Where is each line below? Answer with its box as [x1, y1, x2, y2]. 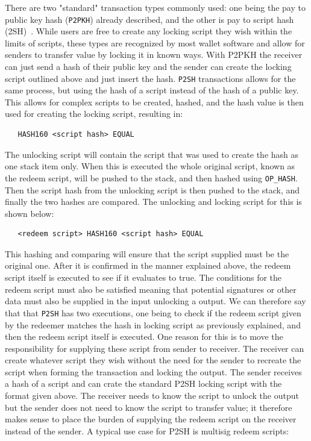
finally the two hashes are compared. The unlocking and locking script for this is [5, 195, 302, 208]
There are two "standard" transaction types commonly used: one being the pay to [5, 1, 306, 13]
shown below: [5, 207, 54, 219]
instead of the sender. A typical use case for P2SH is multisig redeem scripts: [5, 424, 289, 437]
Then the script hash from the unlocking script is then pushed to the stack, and [5, 183, 300, 196]
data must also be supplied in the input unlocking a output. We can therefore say [5, 295, 306, 307]
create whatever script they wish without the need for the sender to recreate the [5, 354, 301, 366]
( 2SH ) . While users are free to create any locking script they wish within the [5, 25, 292, 37]
